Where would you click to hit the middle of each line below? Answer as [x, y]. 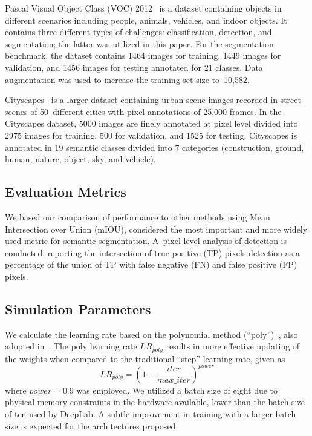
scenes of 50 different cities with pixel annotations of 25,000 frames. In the [143, 111]
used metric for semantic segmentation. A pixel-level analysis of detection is [146, 241]
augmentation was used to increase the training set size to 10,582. [127, 79]
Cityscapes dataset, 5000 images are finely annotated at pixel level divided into [151, 123]
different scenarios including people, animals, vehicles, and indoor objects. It [146, 20]
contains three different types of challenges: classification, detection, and [138, 32]
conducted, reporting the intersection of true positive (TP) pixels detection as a [152, 252]
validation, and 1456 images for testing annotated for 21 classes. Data [134, 67]
